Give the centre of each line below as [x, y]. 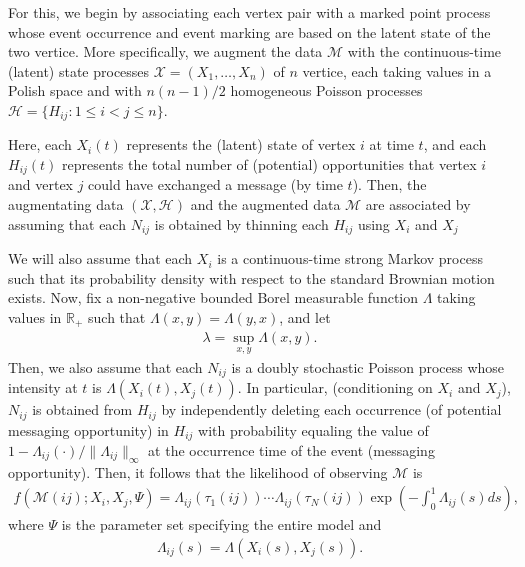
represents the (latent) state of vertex [241, 144]
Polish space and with [75, 90]
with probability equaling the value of [313, 429]
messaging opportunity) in [88, 429]
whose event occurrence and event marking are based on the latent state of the [249, 31]
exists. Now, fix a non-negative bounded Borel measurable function [213, 297]
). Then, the [389, 184]
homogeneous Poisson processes [326, 90]
